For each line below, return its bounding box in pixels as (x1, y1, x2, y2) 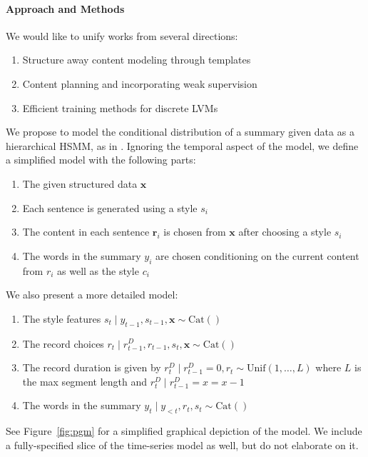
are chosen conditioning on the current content (155, 248, 359, 263)
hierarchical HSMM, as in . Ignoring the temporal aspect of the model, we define (6, 138, 359, 153)
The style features (22, 311, 101, 326)
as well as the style (57, 263, 139, 278)
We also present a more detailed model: (6, 287, 178, 302)
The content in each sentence (22, 224, 150, 239)
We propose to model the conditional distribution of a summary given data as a (6, 124, 354, 139)
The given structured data (22, 176, 138, 191)
